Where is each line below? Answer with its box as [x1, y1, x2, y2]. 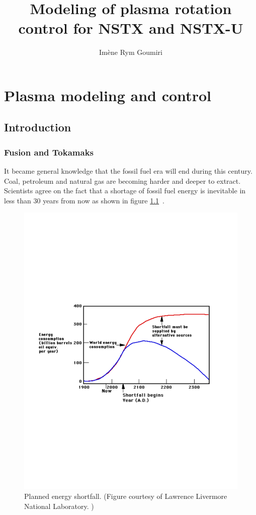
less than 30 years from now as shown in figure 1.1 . [4, 195, 165, 205]
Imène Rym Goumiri [99, 47, 162, 57]
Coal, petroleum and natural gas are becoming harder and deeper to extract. [4, 175, 241, 186]
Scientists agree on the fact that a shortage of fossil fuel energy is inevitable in [4, 185, 246, 196]
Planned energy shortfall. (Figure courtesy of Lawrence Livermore [24, 490, 227, 501]
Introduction [4, 119, 71, 135]
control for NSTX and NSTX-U [18, 18, 243, 38]
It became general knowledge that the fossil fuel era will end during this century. [4, 166, 252, 176]
